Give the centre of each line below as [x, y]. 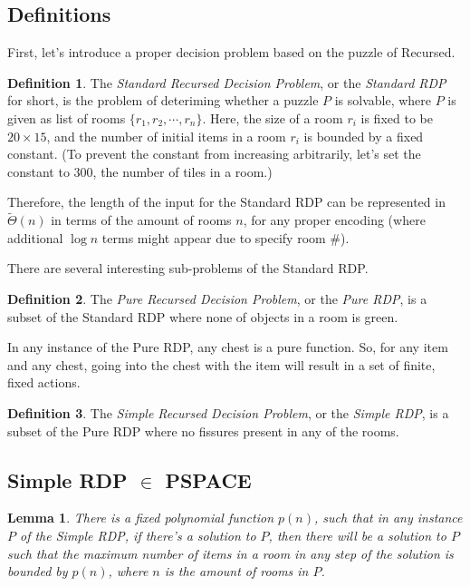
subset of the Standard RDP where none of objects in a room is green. [203, 316]
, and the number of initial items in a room [166, 136]
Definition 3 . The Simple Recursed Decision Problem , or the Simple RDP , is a [228, 412]
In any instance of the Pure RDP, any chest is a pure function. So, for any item [228, 347]
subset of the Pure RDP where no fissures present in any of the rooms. [203, 430]
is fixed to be [397, 117]
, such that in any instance [388, 518]
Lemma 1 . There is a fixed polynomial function [141, 518]
